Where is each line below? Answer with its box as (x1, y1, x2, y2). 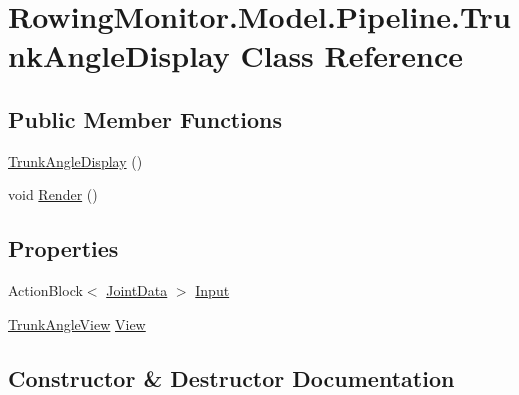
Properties (8, 233, 119, 264)
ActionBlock (8, 280, 83, 301)
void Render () (8, 184, 98, 205)
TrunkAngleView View (8, 313, 146, 334)
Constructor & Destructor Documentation (8, 362, 455, 393)
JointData (106, 280, 168, 301)
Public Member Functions (8, 103, 282, 134)
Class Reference (240, 35, 464, 76)
